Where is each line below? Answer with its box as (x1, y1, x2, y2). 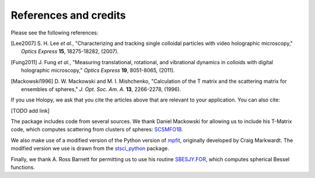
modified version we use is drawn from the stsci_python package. (10, 145, 169, 152)
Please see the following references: (10, 29, 99, 36)
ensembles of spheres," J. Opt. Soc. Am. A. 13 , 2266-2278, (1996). (21, 85, 181, 93)
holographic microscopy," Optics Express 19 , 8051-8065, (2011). (21, 67, 175, 74)
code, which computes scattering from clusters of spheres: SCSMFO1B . (10, 126, 184, 133)
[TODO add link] (10, 107, 50, 114)
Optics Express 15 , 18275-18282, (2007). (21, 48, 119, 55)
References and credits (10, 9, 127, 22)
